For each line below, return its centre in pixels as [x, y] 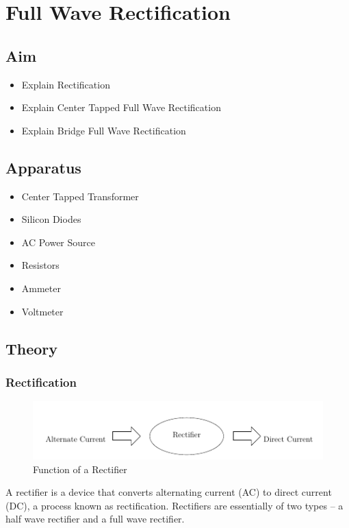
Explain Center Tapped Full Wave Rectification [121, 107]
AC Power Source [58, 242]
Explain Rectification [66, 84]
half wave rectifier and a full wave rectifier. [95, 519]
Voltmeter [42, 311]
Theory [32, 348]
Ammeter [41, 288]
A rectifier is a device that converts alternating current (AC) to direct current [169, 492]
